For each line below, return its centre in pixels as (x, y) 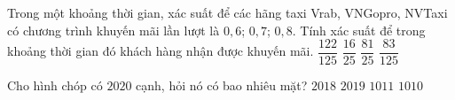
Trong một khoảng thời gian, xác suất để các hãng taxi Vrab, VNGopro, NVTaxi (227, 12)
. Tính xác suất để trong (359, 30)
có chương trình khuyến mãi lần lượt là (114, 30)
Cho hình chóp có (55, 85)
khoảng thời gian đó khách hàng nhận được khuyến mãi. (161, 51)
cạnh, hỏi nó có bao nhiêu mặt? (222, 85)
